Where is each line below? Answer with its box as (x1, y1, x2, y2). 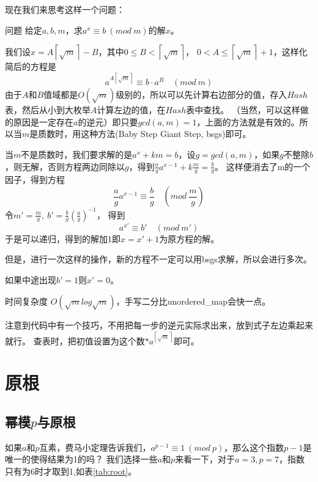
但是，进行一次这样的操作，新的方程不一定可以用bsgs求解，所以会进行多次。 (5, 253, 312, 265)
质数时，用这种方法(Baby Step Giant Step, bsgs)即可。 (38, 127, 251, 140)
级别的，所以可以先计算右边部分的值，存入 (116, 88, 287, 101)
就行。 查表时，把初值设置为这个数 (5, 334, 145, 347)
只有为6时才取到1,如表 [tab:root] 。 (5, 464, 137, 477)
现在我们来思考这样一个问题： (5, 3, 125, 15)
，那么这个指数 (224, 440, 284, 453)
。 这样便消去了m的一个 (215, 160, 311, 172)
